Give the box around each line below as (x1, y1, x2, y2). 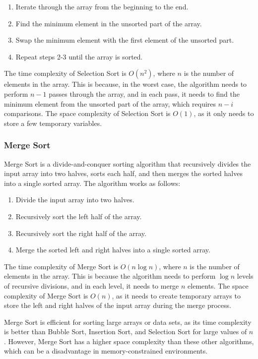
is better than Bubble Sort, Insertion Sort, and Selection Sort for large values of (4, 326, 247, 337)
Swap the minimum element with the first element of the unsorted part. (15, 35, 234, 45)
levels (237, 271, 254, 281)
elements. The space (188, 280, 249, 291)
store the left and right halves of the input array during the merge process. (4, 300, 231, 310)
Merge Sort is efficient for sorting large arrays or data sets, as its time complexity (4, 316, 252, 327)
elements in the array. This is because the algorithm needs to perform (4, 271, 216, 281)
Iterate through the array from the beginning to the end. (15, 1, 189, 11)
